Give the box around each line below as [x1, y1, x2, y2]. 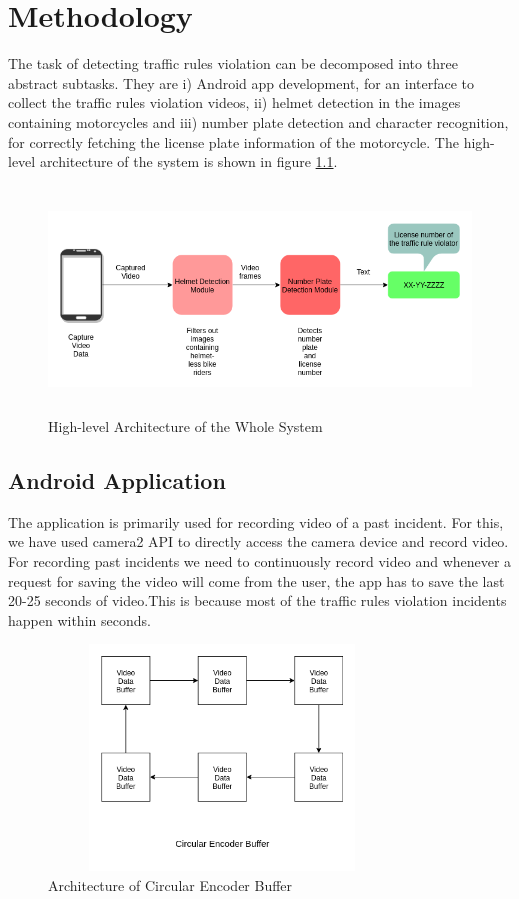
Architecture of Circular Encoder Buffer [48, 874, 293, 895]
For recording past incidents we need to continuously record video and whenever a [8, 551, 512, 572]
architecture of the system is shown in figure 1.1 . [39, 151, 338, 172]
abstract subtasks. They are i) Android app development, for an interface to [8, 72, 475, 93]
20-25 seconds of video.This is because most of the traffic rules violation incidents [8, 590, 507, 611]
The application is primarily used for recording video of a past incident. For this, [8, 511, 504, 532]
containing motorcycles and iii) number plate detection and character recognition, [8, 111, 509, 132]
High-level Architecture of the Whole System [48, 416, 323, 437]
